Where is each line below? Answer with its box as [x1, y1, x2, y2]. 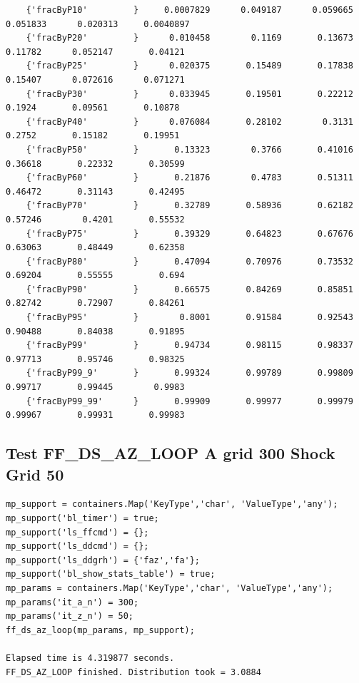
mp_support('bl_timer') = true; [6, 513, 159, 523]
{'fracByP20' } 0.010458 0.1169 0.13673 [26, 33, 353, 43]
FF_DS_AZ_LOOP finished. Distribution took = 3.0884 [6, 667, 261, 677]
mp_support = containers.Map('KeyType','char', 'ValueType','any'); [6, 499, 338, 510]
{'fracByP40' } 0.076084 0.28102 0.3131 [26, 116, 353, 127]
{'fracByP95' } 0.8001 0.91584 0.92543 [26, 312, 353, 323]
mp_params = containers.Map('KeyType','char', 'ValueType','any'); [6, 582, 333, 593]
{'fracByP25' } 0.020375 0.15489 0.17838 [26, 61, 353, 71]
